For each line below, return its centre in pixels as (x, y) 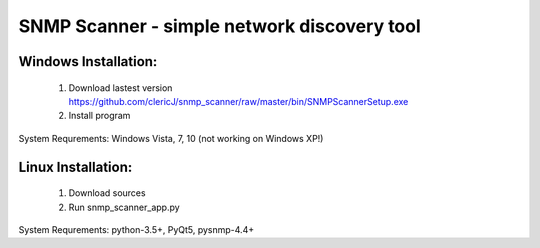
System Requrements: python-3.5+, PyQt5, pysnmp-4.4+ (136, 229)
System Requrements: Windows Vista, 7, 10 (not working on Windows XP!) (171, 138)
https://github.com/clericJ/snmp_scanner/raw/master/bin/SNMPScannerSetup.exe (238, 101)
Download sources (107, 193)
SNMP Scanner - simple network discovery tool (220, 26)
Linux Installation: (75, 166)
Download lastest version (120, 87)
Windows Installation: (88, 61)
